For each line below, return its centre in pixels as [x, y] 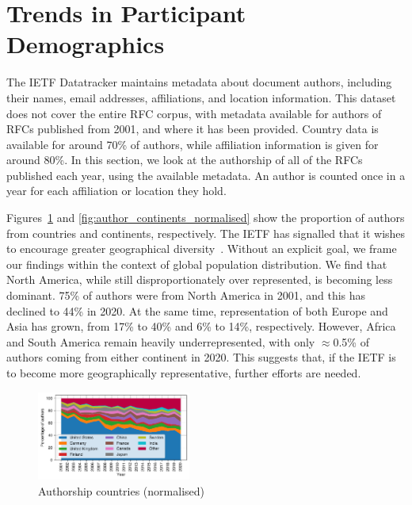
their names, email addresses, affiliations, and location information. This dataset [201, 97]
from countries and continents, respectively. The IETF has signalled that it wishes [206, 233]
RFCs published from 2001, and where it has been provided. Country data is [193, 129]
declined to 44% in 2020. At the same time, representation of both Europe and [197, 310]
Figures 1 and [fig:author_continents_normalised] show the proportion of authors [206, 218]
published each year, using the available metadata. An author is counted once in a [206, 175]
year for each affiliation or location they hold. [116, 191]
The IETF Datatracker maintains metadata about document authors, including [199, 82]
